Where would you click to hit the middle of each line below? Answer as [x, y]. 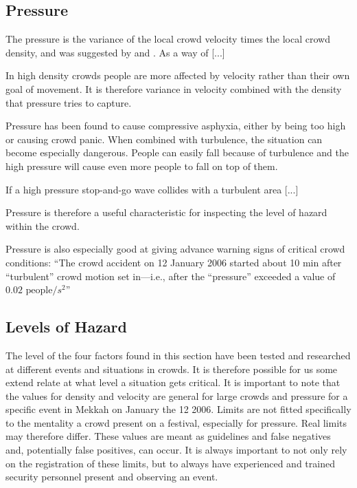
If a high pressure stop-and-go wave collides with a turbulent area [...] [152, 189]
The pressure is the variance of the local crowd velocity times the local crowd [168, 39]
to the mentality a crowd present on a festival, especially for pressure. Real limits [176, 422]
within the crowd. [43, 225]
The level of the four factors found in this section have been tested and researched [178, 355]
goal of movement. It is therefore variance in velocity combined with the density [174, 88]
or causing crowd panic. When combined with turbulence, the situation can [164, 139]
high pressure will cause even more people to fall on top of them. [142, 166]
